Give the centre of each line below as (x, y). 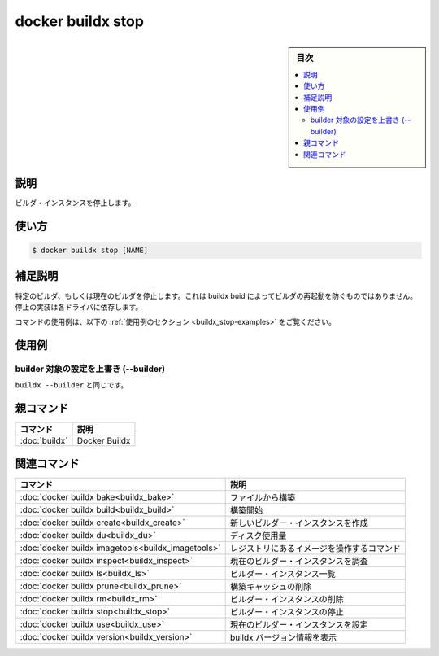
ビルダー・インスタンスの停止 (287, 612)
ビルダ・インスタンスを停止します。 (75, 203)
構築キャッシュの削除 (271, 586)
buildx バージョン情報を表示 (283, 637)
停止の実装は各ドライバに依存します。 (79, 307)
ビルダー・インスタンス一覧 (283, 574)
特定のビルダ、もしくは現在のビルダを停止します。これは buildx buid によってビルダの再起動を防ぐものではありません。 (216, 295)
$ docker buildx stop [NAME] (90, 251)
